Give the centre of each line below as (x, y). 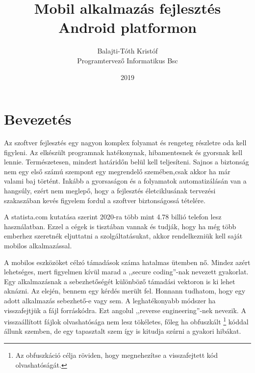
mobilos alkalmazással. (38, 245)
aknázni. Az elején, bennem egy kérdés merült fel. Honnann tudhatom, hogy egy (125, 291)
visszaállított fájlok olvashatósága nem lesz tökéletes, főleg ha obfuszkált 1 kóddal (126, 321)
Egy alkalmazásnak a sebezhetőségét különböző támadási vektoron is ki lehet (120, 281)
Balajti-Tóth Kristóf (127, 51)
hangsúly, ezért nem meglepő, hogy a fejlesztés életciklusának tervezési (110, 190)
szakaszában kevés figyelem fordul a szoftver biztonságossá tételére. (105, 200)
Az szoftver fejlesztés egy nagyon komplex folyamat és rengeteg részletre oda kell (125, 143)
